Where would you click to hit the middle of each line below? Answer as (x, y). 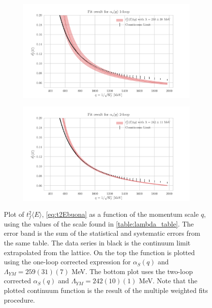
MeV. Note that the (168, 281)
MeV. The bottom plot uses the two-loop (132, 271)
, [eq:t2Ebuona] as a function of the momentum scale (120, 214)
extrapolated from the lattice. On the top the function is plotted (99, 252)
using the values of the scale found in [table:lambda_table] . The (99, 223)
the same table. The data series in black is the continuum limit (97, 242)
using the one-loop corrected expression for (68, 262)
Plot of (14, 214)
